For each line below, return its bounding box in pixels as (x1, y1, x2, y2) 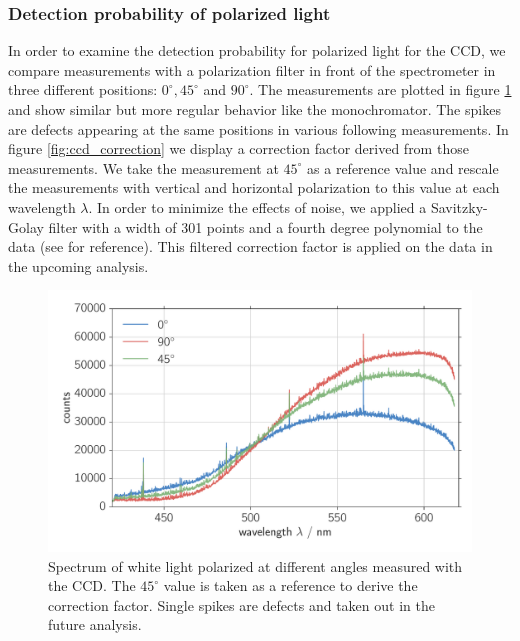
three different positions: (8, 79, 158, 100)
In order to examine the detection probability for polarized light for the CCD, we (8, 40, 506, 61)
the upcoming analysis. (8, 255, 149, 276)
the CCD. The (48, 575, 136, 596)
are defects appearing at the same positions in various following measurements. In (8, 118, 509, 139)
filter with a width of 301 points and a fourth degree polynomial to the (48, 216, 483, 237)
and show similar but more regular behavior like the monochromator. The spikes (8, 99, 501, 119)
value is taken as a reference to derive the (163, 575, 418, 596)
